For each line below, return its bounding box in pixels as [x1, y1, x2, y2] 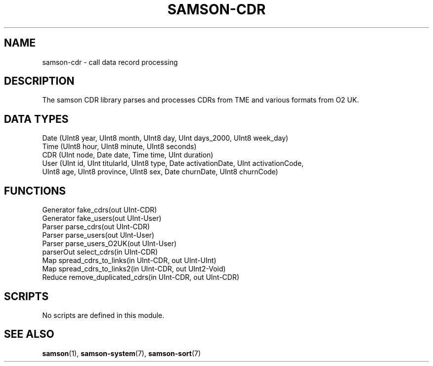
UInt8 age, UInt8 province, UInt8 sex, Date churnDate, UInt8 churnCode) [42, 167, 278, 176]
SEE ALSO [4, 328, 54, 341]
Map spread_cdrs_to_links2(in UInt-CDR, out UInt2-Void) [42, 264, 226, 273]
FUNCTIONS [4, 184, 66, 197]
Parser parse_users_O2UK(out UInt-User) [42, 239, 177, 248]
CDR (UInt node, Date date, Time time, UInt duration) [42, 151, 214, 159]
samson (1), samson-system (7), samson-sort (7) [42, 349, 201, 358]
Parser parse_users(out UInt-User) [42, 231, 155, 240]
